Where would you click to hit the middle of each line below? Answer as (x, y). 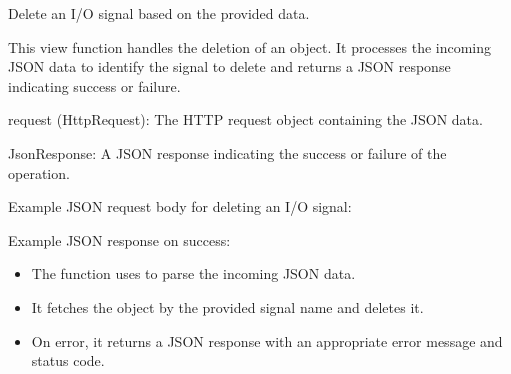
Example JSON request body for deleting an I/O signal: (180, 206)
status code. (68, 360)
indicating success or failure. (94, 85)
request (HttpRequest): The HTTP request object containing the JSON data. (245, 119)
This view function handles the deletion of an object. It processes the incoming (250, 46)
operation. (39, 172)
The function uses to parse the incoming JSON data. (193, 273)
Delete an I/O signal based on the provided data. (159, 13)
